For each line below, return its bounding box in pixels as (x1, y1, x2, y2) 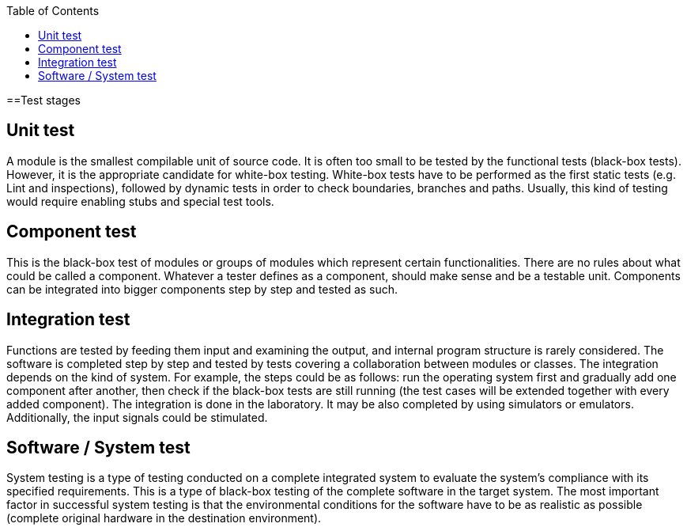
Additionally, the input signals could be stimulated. (6, 410, 268, 424)
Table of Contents (6, 4, 100, 17)
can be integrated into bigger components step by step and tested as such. (6, 282, 398, 296)
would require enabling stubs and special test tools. (6, 194, 274, 208)
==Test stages (6, 93, 81, 107)
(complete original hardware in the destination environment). (6, 511, 322, 525)
